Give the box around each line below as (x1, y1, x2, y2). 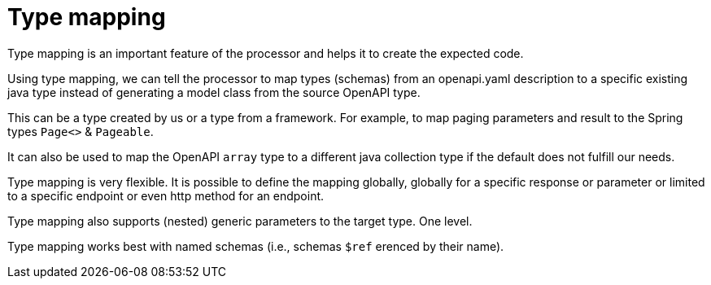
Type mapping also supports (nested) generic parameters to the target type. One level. (7, 213, 473, 228)
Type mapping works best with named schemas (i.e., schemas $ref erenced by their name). (7, 239, 504, 253)
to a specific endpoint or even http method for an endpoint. (7, 188, 325, 203)
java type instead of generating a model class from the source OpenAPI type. (7, 85, 421, 99)
